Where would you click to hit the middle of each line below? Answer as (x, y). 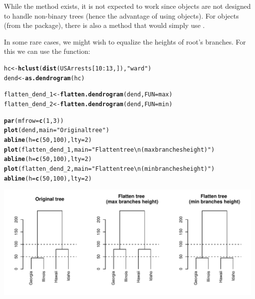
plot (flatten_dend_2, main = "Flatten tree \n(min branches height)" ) (109, 169)
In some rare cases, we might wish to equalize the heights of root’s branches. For (125, 41)
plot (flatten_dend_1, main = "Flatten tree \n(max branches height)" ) (109, 149)
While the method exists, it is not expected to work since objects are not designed (127, 6)
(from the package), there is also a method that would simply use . (104, 25)
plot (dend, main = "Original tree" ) (57, 130)
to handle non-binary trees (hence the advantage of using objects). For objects (121, 15)
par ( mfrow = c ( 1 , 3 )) (34, 121)
